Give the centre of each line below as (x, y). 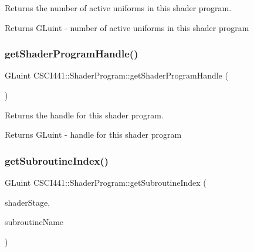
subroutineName (34, 222)
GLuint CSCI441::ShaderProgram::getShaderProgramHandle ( (116, 75)
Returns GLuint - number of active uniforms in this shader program (127, 27)
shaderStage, (28, 202)
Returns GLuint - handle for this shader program (93, 134)
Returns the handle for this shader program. (84, 115)
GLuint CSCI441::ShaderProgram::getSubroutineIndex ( (106, 182)
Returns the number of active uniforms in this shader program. (118, 8)
